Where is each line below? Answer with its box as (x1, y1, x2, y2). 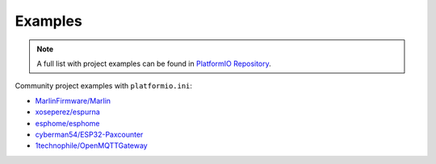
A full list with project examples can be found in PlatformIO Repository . (36, 59, 272, 68)
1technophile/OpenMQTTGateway (35, 141, 149, 150)
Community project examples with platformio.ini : (15, 81, 193, 91)
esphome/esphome (35, 118, 100, 128)
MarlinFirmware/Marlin (35, 96, 111, 105)
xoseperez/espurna (35, 107, 100, 117)
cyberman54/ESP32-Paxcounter (35, 129, 144, 139)
